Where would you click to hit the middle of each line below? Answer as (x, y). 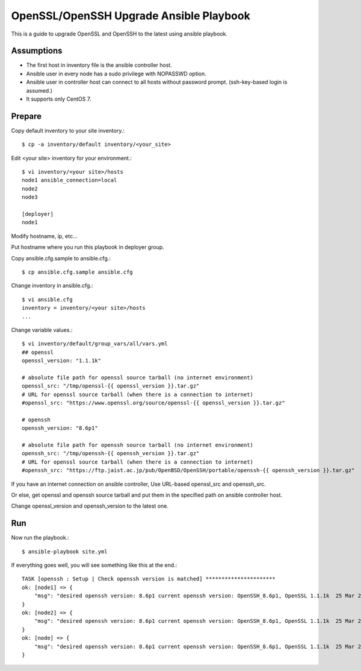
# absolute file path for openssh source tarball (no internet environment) (138, 445)
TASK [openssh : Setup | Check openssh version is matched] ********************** (149, 579)
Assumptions (37, 51)
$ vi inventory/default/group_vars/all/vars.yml (95, 344)
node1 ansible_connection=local (69, 180)
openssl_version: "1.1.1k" (62, 361)
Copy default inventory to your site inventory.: (68, 130)
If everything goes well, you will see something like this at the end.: (94, 565)
